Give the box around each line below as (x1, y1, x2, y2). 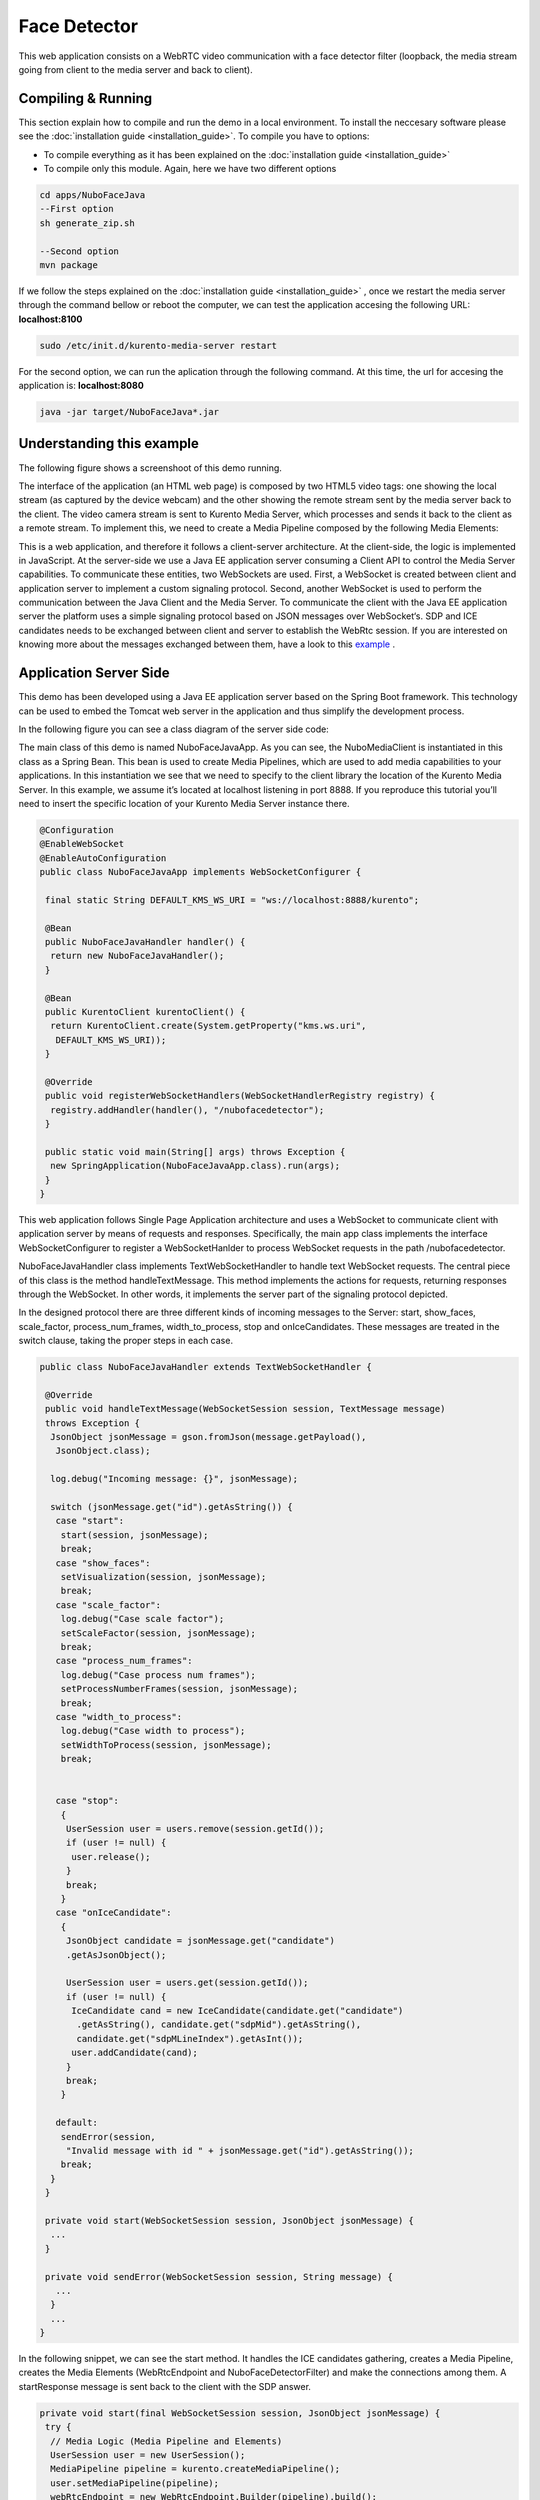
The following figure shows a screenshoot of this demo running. (18, 461, 282, 474)
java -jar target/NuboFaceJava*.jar (39, 406, 220, 418)
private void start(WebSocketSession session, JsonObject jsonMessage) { (45, 2215, 415, 2226)
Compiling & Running (18, 90, 153, 107)
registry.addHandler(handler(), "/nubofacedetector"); (50, 1104, 325, 1115)
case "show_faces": (55, 1557, 151, 1569)
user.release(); (71, 1851, 151, 1862)
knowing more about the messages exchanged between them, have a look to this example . (18, 638, 395, 650)
